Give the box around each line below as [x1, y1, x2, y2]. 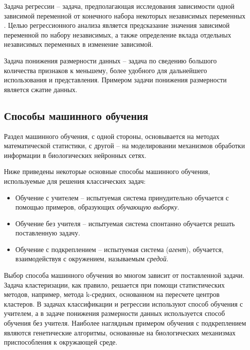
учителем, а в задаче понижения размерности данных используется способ [4, 308, 225, 318]
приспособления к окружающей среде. [4, 337, 118, 347]
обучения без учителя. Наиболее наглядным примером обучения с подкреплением [4, 318, 246, 328]
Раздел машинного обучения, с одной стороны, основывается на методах [4, 131, 220, 141]
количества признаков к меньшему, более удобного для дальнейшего [4, 65, 207, 75]
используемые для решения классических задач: [4, 175, 146, 186]
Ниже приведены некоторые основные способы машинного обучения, [4, 166, 210, 176]
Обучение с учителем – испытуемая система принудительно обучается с [15, 192, 229, 202]
